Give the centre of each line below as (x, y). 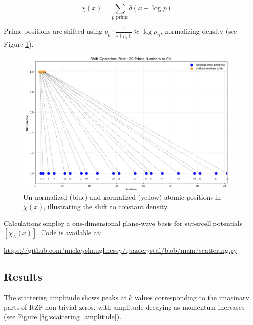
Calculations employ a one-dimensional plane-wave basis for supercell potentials (123, 223)
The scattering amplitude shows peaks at (65, 297)
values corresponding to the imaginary (192, 297)
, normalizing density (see (199, 31)
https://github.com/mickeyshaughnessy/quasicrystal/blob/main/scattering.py (121, 250)
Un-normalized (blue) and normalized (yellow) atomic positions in (122, 197)
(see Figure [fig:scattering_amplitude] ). (63, 316)
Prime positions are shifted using (53, 31)
